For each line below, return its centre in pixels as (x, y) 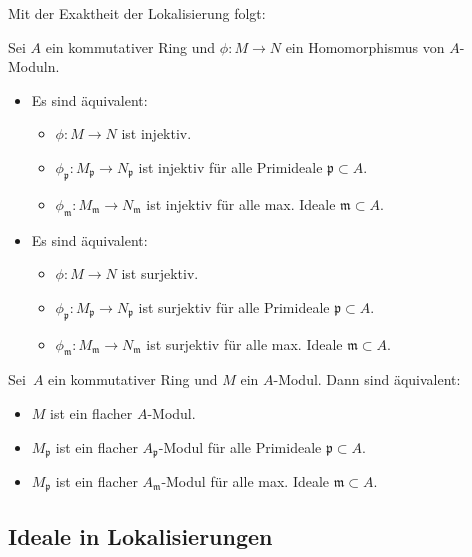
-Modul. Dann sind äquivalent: (367, 379)
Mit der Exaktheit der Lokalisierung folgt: (137, 13)
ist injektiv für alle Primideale (230, 166)
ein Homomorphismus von (365, 46)
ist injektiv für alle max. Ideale (241, 203)
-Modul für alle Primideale (240, 446)
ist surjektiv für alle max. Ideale (244, 343)
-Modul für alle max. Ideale (245, 480)
